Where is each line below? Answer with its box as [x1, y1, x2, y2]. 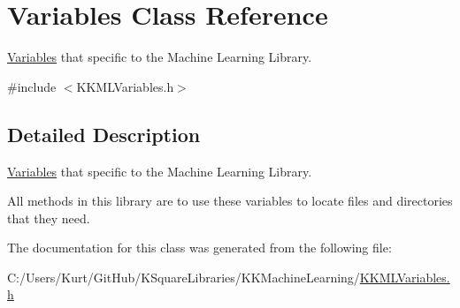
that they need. [7, 208, 90, 227]
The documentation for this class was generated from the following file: [7, 238, 392, 257]
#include [7, 77, 57, 95]
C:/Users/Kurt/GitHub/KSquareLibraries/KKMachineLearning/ [7, 267, 360, 286]
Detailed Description [7, 120, 201, 147]
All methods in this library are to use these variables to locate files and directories [7, 192, 453, 210]
